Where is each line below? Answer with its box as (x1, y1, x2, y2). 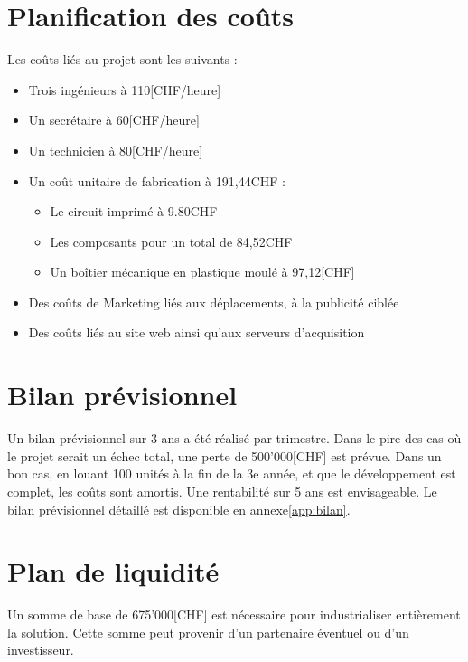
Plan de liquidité (7, 553, 220, 590)
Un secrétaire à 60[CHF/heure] (28, 110, 200, 129)
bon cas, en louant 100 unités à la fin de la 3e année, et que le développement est (7, 464, 456, 483)
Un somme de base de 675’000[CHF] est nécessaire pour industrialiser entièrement (7, 605, 461, 624)
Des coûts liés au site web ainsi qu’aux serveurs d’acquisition (28, 323, 365, 342)
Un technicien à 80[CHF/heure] (28, 140, 203, 159)
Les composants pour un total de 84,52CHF (50, 232, 293, 251)
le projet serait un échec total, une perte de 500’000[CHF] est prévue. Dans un (7, 446, 442, 465)
